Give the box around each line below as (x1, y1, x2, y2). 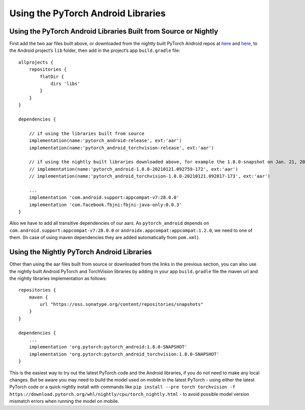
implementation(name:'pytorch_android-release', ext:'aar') (28, 138, 182, 143)
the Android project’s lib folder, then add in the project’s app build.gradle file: (9, 47, 180, 53)
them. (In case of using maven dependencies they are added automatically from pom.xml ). (9, 235, 200, 241)
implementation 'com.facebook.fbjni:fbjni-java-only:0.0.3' (28, 201, 182, 208)
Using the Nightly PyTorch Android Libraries (9, 248, 152, 256)
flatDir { (40, 74, 65, 79)
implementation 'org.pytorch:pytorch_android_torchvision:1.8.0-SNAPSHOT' (28, 351, 220, 357)
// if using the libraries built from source (28, 130, 145, 136)
